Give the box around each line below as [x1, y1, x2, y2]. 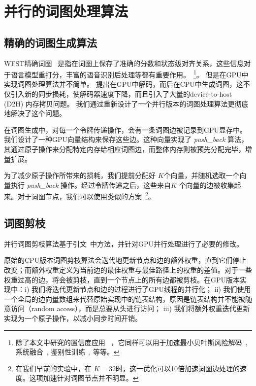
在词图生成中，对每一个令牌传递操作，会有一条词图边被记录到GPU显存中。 [4, 124, 247, 135]
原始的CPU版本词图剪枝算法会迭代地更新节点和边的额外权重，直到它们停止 [4, 255, 247, 265]
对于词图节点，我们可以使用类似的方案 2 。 [17, 190, 155, 202]
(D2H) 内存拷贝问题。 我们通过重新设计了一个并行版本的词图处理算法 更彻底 [4, 98, 249, 108]
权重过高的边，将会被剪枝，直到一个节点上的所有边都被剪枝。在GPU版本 [4, 274, 240, 284]
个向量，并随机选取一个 [163, 170, 240, 180]
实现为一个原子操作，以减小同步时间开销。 [4, 313, 142, 323]
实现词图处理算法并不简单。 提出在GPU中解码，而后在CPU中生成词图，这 [4, 79, 243, 89]
